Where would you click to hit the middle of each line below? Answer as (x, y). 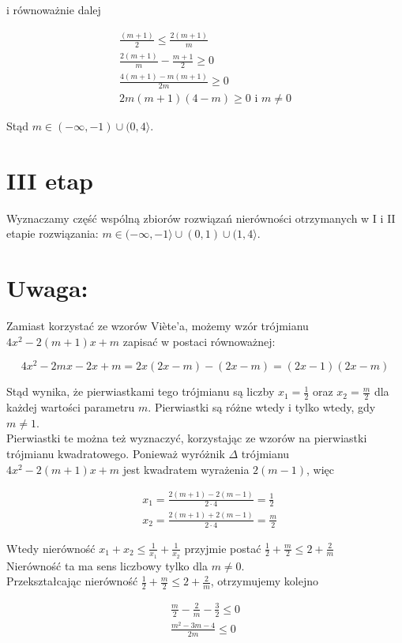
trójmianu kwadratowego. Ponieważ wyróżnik (116, 454)
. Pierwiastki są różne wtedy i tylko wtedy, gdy (262, 407)
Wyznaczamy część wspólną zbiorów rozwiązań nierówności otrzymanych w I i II (201, 218)
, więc (320, 469)
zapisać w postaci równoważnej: (199, 341)
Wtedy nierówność (51, 548)
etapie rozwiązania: (53, 233)
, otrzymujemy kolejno (264, 581)
